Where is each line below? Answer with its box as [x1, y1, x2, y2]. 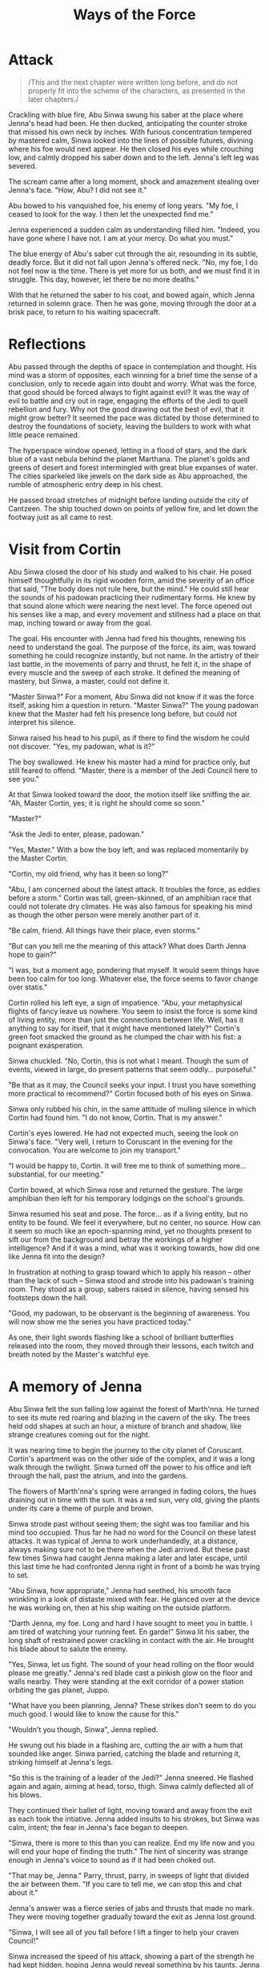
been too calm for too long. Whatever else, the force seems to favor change [8, 974, 259, 983]
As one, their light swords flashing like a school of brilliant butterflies [8, 1332, 235, 1342]
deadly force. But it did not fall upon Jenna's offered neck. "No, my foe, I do [8, 257, 259, 266]
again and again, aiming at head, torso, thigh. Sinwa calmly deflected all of [8, 1781, 255, 1791]
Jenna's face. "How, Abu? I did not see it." [8, 185, 147, 194]
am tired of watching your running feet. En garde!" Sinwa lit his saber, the [8, 1627, 250, 1637]
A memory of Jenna [8, 1378, 143, 1396]
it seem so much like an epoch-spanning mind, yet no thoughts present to [8, 1226, 252, 1235]
